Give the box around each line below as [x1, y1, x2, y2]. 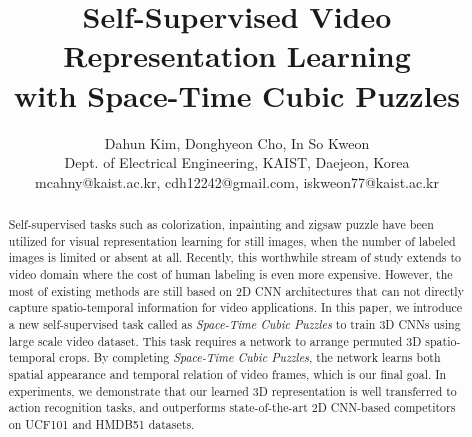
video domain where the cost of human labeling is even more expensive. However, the [8, 266, 453, 283]
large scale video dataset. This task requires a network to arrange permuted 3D [8, 332, 422, 349]
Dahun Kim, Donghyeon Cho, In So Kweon [104, 132, 370, 153]
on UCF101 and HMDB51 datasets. [8, 415, 195, 432]
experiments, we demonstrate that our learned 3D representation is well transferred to [8, 382, 457, 399]
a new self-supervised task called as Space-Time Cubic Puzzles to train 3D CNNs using [8, 316, 461, 333]
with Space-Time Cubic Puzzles [13, 74, 461, 115]
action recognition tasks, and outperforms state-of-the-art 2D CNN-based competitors [8, 399, 456, 416]
